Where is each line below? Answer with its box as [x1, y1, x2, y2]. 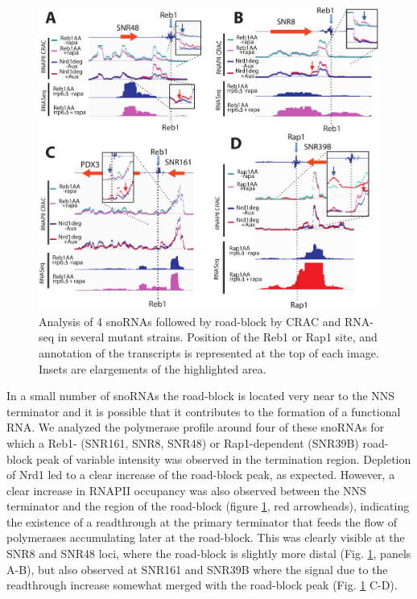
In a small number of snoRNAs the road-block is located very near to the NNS [6, 387, 395, 404]
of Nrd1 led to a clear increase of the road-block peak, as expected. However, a [6, 466, 395, 483]
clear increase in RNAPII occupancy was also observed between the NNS [6, 481, 366, 498]
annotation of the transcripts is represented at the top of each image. [39, 344, 379, 361]
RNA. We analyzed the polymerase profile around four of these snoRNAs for [6, 419, 385, 436]
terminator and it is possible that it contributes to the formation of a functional [6, 403, 401, 419]
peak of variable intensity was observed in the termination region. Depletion [35, 450, 411, 467]
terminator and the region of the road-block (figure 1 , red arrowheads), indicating [6, 498, 410, 514]
